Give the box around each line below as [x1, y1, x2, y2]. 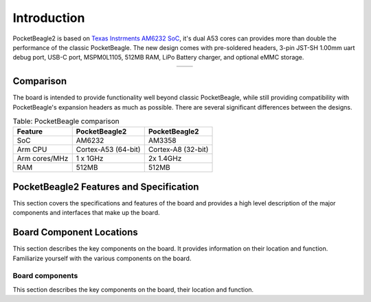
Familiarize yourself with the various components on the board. [12, 254, 192, 262]
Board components [12, 271, 78, 281]
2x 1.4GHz [148, 154, 182, 164]
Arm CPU [16, 144, 47, 154]
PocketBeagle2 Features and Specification [12, 181, 199, 192]
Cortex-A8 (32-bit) [148, 144, 209, 154]
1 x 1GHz [76, 154, 104, 164]
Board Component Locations [12, 227, 139, 238]
